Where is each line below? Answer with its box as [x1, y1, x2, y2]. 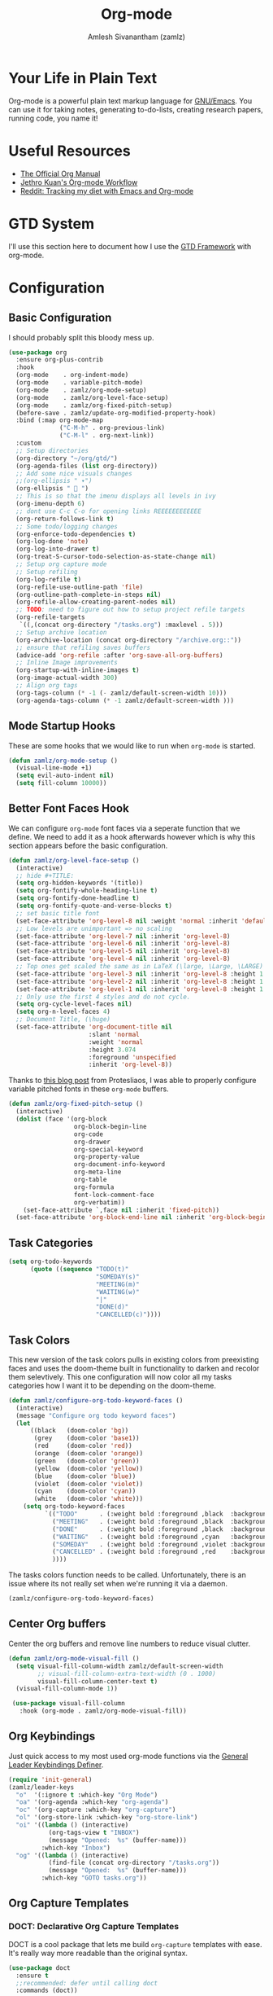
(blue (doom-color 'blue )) [33, 1472, 136, 1481]
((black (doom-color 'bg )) [29, 1427, 129, 1435]
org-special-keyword [73, 1145, 144, 1153]
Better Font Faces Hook [8, 801, 130, 815]
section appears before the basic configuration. [8, 840, 168, 850]
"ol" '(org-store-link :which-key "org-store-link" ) [15, 1814, 198, 1822]
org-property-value [73, 1153, 140, 1161]
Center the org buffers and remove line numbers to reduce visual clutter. [8, 1638, 250, 1648]
